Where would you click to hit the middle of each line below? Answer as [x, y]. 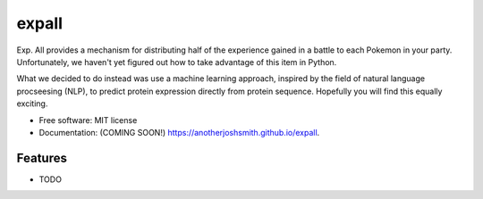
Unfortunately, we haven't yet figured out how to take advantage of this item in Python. [177, 62]
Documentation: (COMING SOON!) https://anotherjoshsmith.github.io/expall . [179, 132]
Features [42, 158]
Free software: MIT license [88, 120]
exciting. [32, 104]
